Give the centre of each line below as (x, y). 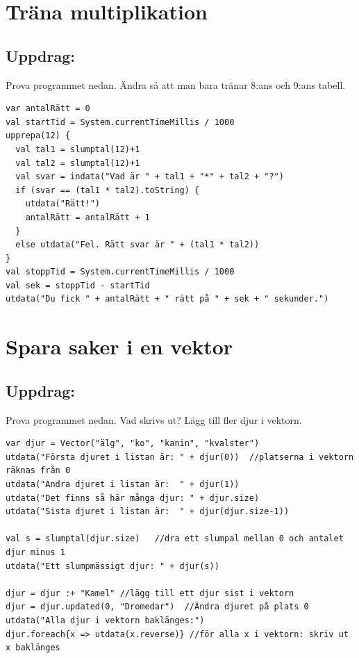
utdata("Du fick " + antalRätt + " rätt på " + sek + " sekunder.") (167, 299)
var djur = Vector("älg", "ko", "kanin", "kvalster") (133, 444)
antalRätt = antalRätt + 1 (87, 217)
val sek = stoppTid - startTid (78, 285)
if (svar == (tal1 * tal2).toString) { (108, 190)
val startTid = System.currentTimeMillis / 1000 (120, 122)
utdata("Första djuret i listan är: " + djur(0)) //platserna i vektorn (180, 457)
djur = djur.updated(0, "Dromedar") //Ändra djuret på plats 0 (157, 607)
